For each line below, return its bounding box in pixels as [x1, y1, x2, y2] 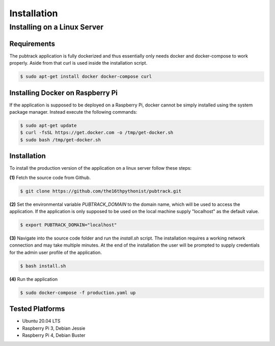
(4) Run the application [9, 276, 58, 282]
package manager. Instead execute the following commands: [9, 109, 137, 115]
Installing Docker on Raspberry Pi [9, 88, 118, 97]
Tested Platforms [9, 305, 65, 313]
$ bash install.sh [20, 263, 66, 269]
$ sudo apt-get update [20, 122, 77, 128]
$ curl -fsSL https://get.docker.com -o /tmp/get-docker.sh [20, 130, 174, 136]
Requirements [9, 39, 56, 48]
